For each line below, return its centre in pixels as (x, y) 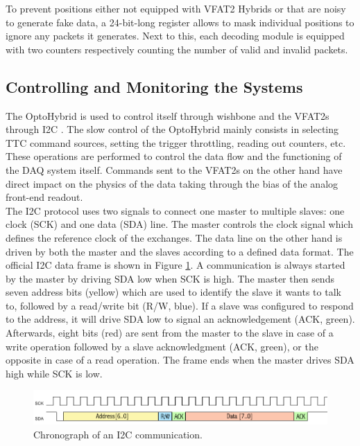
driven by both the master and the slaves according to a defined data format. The (180, 251)
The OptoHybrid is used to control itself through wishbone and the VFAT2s (168, 115)
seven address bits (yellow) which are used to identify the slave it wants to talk (173, 292)
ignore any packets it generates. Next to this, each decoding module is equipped (175, 36)
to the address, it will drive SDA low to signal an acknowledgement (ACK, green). (180, 319)
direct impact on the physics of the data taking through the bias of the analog (172, 183)
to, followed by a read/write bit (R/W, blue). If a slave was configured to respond (180, 305)
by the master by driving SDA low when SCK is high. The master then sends (170, 278)
